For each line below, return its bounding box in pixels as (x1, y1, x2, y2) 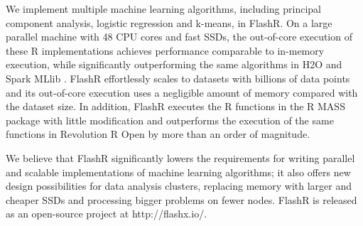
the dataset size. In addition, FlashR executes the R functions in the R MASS (6, 99, 345, 114)
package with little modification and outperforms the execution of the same (6, 112, 334, 127)
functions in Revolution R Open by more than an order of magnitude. (6, 127, 310, 141)
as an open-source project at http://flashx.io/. (6, 206, 207, 221)
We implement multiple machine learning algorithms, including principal (6, 1, 321, 16)
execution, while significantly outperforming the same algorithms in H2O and (6, 57, 342, 72)
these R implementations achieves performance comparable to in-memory (6, 43, 325, 58)
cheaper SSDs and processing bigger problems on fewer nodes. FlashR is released (6, 192, 357, 207)
